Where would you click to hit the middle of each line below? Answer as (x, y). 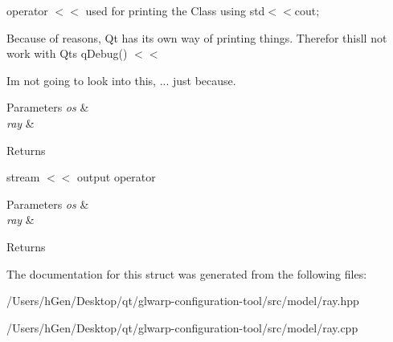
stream (23, 177)
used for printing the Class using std (175, 10)
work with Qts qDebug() (67, 53)
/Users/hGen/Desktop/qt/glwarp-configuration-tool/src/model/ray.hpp (183, 301)
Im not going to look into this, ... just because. (121, 80)
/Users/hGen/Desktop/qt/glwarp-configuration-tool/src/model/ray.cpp (182, 327)
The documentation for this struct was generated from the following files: (187, 273)
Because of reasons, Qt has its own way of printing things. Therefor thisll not (197, 37)
